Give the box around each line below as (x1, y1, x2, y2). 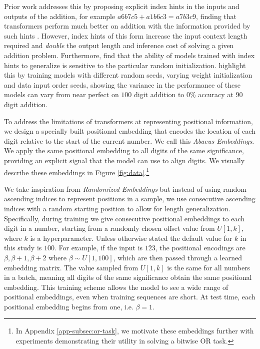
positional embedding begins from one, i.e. (4, 301, 133, 311)
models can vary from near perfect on (4, 89, 119, 100)
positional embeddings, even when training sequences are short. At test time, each (4, 291, 255, 302)
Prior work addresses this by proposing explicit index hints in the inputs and (4, 1, 239, 11)
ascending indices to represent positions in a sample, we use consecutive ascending (4, 193, 255, 204)
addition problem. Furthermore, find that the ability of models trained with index (4, 50, 255, 60)
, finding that (196, 11, 237, 21)
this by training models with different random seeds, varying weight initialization (4, 70, 252, 80)
